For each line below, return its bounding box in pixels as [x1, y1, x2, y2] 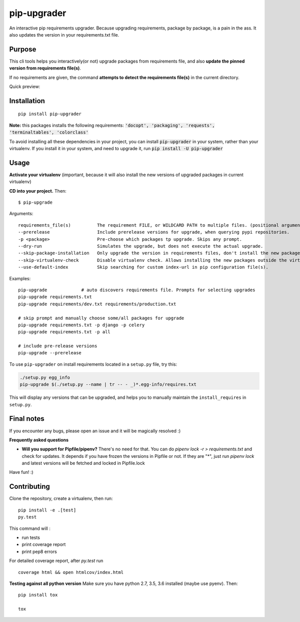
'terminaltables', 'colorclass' [9, 130, 88, 135]
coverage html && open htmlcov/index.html [18, 569, 124, 575]
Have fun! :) [9, 469, 33, 475]
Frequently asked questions [9, 437, 69, 443]
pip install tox [18, 592, 58, 598]
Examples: [9, 275, 31, 281]
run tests [21, 534, 40, 540]
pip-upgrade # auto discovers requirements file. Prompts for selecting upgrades [18, 287, 255, 293]
